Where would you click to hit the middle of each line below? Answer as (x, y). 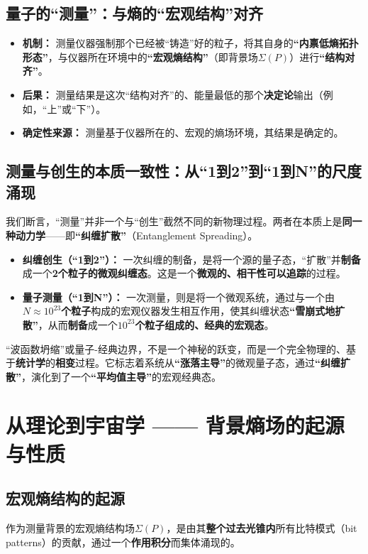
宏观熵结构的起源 (65, 498)
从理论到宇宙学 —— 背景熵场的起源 (175, 425)
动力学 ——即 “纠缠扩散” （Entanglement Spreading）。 (136, 235)
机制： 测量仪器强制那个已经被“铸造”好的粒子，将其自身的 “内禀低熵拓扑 (190, 43)
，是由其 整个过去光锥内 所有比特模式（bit (262, 528)
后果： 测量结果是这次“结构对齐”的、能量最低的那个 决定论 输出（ (173, 94)
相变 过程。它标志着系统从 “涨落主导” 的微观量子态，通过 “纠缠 (198, 363)
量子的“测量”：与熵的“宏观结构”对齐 (134, 13)
